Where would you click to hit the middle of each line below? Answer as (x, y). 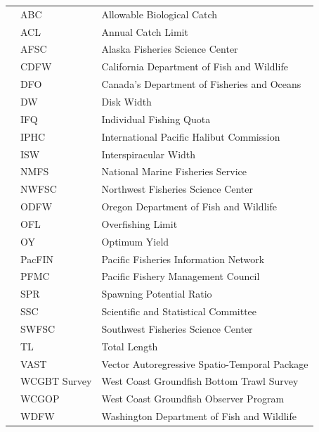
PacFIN (37, 259)
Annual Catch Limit (145, 31)
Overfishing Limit (139, 223)
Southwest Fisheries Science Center (177, 328)
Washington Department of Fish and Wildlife (199, 416)
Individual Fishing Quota (156, 119)
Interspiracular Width (149, 154)
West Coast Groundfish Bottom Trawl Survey (200, 381)
